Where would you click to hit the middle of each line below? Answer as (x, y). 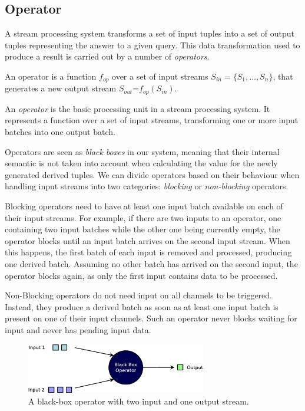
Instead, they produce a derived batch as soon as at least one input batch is (142, 306)
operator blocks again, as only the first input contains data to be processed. (141, 275)
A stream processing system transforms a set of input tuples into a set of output (150, 33)
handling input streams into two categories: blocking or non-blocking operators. (147, 186)
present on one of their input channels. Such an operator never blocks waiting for (151, 318)
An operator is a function (51, 76)
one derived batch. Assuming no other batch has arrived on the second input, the (151, 264)
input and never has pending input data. (78, 329)
